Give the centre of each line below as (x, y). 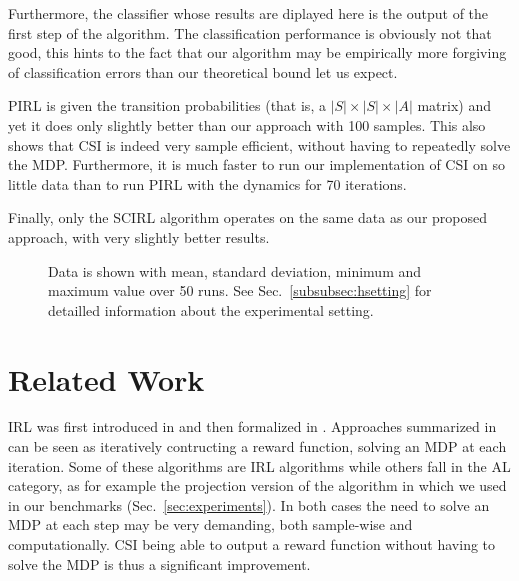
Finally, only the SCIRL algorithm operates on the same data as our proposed (248, 217)
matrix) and (454, 105)
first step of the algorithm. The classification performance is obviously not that (250, 32)
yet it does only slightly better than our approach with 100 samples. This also (247, 124)
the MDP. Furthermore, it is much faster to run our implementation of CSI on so (256, 164)
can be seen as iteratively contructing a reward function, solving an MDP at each (257, 446)
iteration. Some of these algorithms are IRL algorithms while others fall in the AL (259, 465)
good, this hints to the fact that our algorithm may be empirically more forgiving (257, 52)
